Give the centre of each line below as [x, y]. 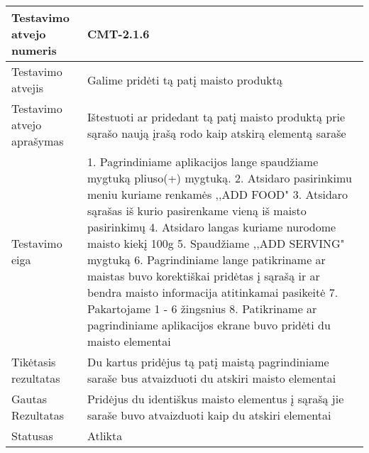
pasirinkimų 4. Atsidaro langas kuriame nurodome [211, 227]
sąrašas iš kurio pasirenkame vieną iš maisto [197, 211]
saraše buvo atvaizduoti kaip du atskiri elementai [209, 415]
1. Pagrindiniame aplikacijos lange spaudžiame [203, 162]
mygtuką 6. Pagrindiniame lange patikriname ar [206, 260]
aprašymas [38, 141]
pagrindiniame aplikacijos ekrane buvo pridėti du [209, 325]
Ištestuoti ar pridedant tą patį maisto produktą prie [216, 116]
